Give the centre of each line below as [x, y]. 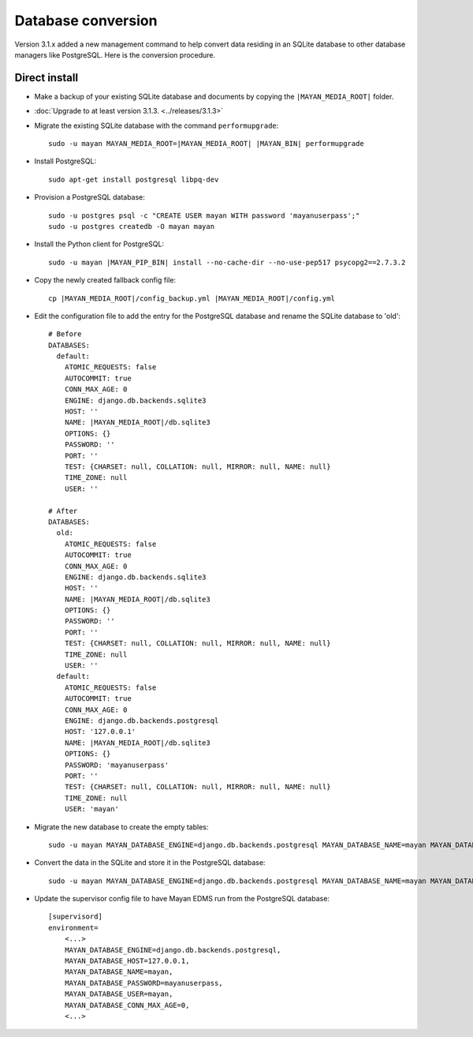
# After [63, 511]
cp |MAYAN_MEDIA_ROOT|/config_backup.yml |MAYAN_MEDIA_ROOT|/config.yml [192, 298]
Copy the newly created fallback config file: [105, 280]
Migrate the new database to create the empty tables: [121, 827]
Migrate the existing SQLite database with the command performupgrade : [156, 125]
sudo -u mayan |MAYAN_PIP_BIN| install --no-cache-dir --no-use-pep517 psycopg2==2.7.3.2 [227, 262]
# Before [65, 334]
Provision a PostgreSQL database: [90, 197]
